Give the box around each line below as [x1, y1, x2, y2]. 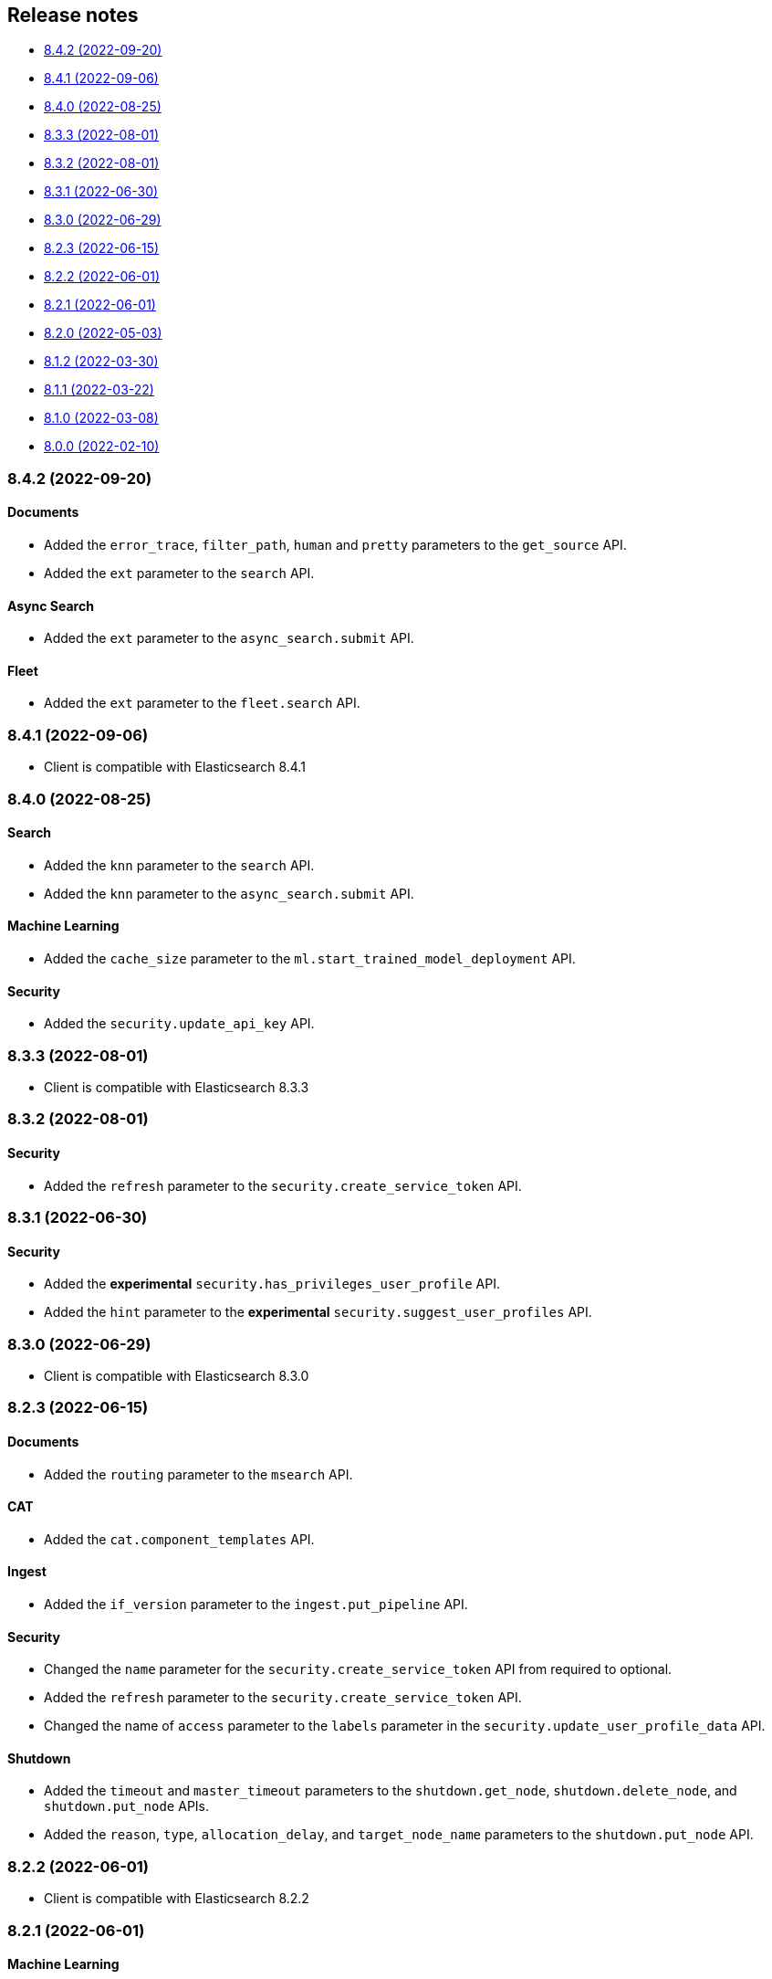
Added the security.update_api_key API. [44, 1016, 315, 1032]
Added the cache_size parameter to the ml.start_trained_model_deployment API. [44, 951, 576, 967]
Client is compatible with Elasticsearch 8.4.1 [44, 759, 306, 775]
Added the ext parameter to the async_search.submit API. [44, 630, 414, 647]
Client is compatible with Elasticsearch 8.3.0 [44, 1367, 309, 1384]
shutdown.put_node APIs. [44, 1798, 210, 1815]
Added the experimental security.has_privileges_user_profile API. [44, 1276, 501, 1292]
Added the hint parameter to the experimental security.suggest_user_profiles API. [44, 1304, 592, 1321]
